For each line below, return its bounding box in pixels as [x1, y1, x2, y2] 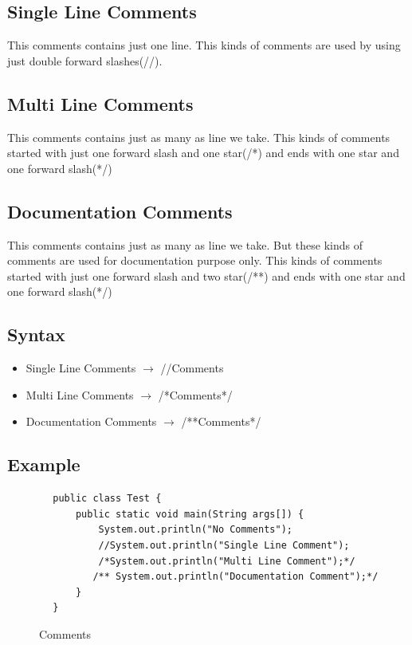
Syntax [7, 322, 65, 347]
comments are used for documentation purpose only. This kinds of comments [7, 252, 383, 269]
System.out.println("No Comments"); [98, 524, 292, 536]
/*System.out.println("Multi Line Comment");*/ [98, 555, 355, 567]
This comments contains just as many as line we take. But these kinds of [7, 236, 363, 253]
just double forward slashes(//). [7, 52, 163, 69]
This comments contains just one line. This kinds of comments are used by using [7, 37, 401, 53]
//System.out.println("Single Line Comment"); [98, 539, 350, 551]
